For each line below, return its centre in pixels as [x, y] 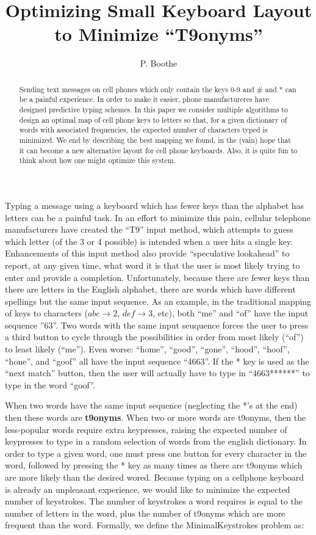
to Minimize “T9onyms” [159, 34]
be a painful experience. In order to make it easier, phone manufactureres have [144, 99]
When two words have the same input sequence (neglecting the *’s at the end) [151, 405]
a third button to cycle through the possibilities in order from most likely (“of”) [154, 337]
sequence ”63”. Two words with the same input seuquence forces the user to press [157, 325]
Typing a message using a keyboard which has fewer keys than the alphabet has [155, 205]
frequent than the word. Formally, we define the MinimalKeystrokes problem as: [155, 525]
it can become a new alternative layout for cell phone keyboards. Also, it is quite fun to [158, 150]
